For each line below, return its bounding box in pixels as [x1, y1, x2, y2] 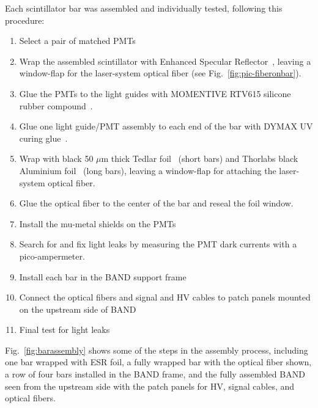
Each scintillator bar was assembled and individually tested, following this [5, 2, 283, 14]
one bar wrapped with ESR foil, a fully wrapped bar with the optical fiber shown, [5, 355, 312, 368]
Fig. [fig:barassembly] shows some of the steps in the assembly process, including [5, 343, 308, 356]
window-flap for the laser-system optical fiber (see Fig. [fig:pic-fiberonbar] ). [19, 67, 301, 79]
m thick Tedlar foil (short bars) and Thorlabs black [101, 152, 298, 165]
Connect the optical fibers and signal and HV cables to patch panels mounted [19, 291, 311, 304]
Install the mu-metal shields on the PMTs [19, 217, 176, 230]
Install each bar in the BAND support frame [19, 270, 187, 283]
